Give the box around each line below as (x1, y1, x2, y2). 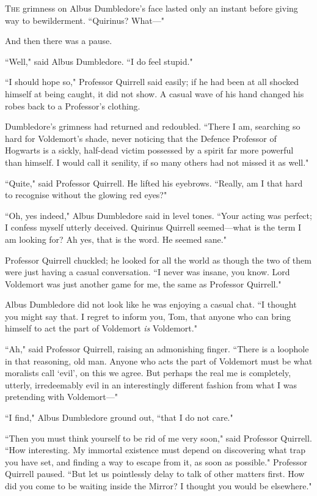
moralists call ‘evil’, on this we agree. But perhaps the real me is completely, (5, 366, 291, 379)
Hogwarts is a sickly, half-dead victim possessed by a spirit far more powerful (5, 144, 294, 157)
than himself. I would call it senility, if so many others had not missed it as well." (5, 155, 309, 168)
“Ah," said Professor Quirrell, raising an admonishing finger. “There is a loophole (5, 342, 309, 355)
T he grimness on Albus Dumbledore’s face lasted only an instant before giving (5, 2, 298, 14)
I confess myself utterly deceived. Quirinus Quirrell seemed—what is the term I (5, 221, 302, 234)
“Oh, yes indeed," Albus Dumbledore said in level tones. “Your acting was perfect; (5, 209, 312, 221)
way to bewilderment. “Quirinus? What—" (5, 13, 164, 26)
